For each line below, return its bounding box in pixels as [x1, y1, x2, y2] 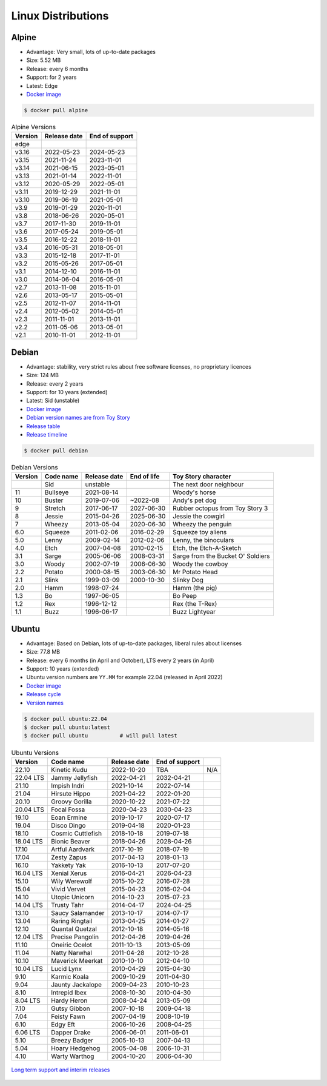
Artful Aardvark [50, 845, 95, 853]
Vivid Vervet [50, 885, 86, 893]
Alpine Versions [11, 123, 56, 132]
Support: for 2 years [26, 73, 77, 81]
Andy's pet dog [173, 496, 217, 504]
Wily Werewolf [50, 877, 93, 885]
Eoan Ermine [50, 813, 87, 822]
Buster [44, 496, 64, 504]
